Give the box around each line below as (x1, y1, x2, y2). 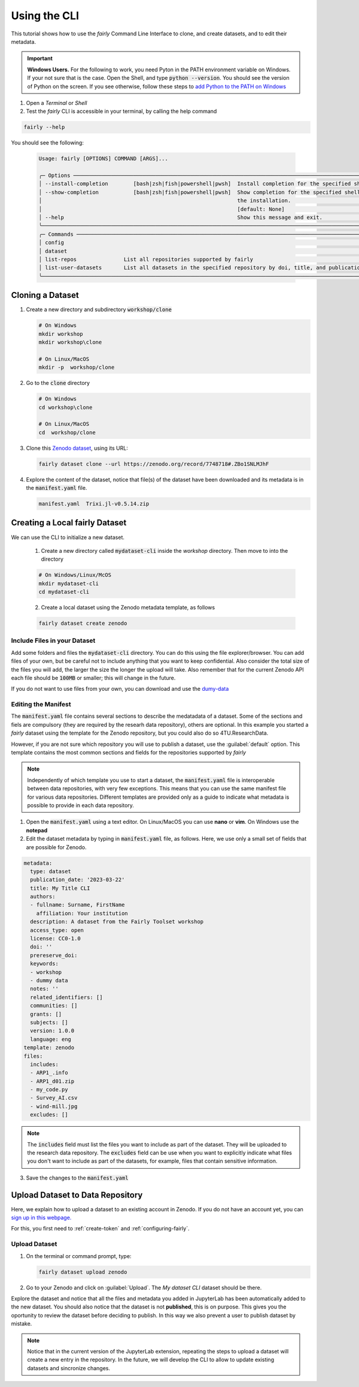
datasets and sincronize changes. (27, 1364, 111, 1371)
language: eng (30, 1036, 72, 1043)
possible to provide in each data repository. (27, 801, 135, 809)
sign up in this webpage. (11, 1214, 72, 1221)
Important (27, 55, 53, 62)
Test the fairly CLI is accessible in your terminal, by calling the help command (26, 108, 217, 115)
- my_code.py (30, 1086, 68, 1093)
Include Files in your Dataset (11, 636, 96, 645)
